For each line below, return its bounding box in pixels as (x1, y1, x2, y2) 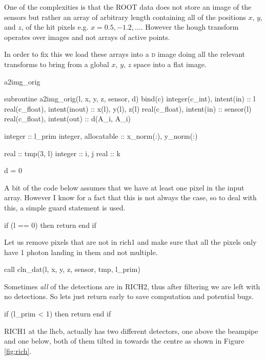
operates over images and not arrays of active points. (4, 31, 170, 42)
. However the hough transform (140, 22, 239, 32)
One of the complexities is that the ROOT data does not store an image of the (4, 2, 252, 12)
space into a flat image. (133, 58, 207, 69)
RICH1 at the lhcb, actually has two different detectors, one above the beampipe (4, 325, 258, 336)
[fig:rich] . (4, 345, 32, 356)
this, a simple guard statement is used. (4, 202, 126, 213)
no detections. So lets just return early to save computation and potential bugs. (4, 291, 254, 302)
